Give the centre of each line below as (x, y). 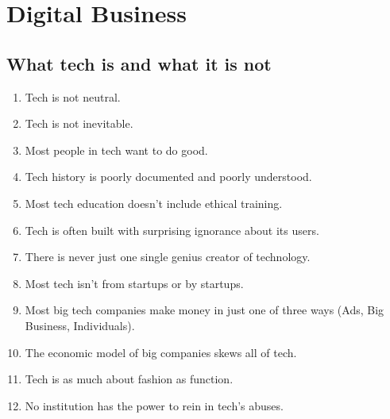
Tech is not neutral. (73, 96)
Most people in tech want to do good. (116, 150)
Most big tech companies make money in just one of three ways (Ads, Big (205, 310)
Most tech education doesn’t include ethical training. (154, 203)
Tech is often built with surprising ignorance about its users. (172, 230)
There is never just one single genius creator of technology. (168, 257)
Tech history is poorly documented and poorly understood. (168, 177)
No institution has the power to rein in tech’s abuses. (154, 405)
